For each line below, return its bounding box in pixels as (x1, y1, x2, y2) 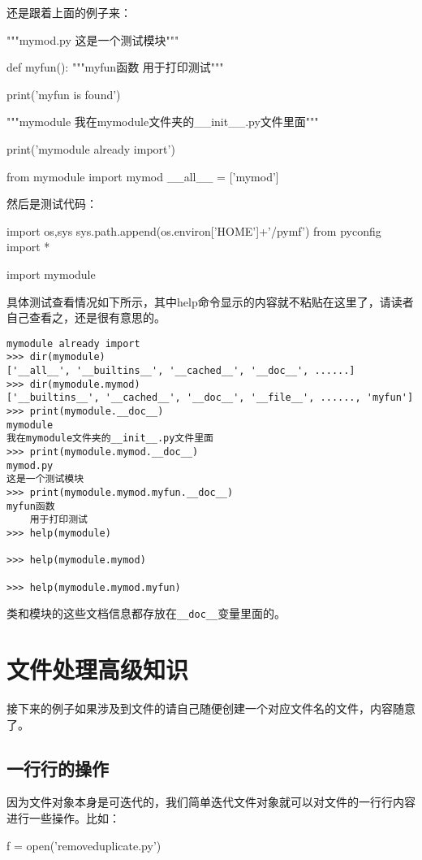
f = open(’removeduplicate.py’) (6, 836, 161, 853)
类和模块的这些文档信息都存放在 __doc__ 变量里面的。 (6, 605, 286, 622)
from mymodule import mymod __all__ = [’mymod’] (6, 167, 279, 185)
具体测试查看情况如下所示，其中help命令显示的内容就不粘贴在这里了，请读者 (6, 293, 414, 310)
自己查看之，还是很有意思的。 (6, 309, 166, 326)
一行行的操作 (6, 755, 109, 780)
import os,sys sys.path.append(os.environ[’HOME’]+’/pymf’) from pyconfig (6, 222, 381, 239)
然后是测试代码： (6, 195, 97, 212)
